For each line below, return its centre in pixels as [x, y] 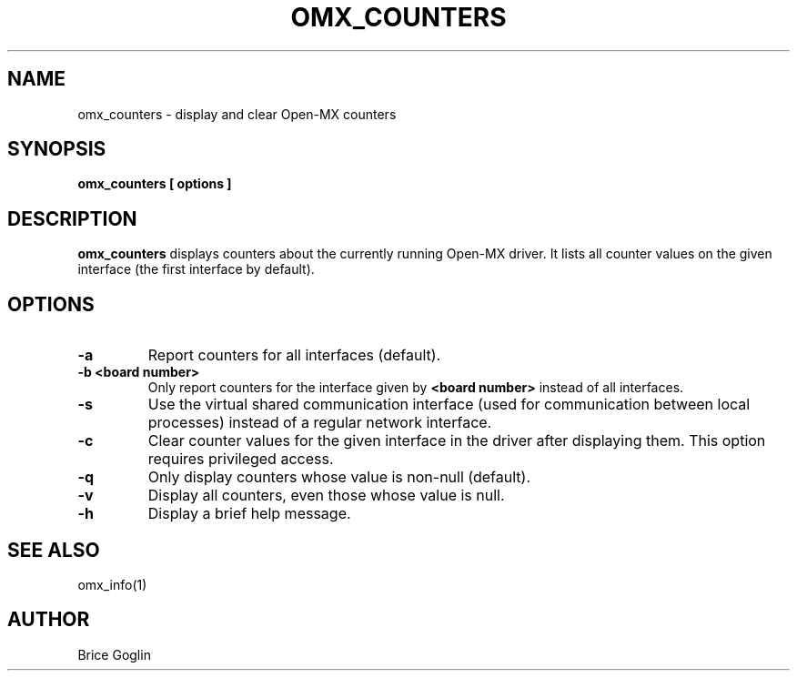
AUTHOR [49, 620]
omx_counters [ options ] [155, 184]
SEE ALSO [54, 550]
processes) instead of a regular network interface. [320, 423]
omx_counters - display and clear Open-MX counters [237, 114]
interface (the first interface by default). [196, 269]
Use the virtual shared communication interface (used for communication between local [449, 405]
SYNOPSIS [57, 149]
